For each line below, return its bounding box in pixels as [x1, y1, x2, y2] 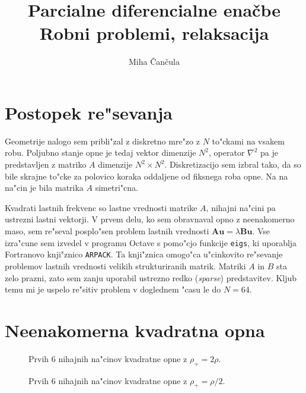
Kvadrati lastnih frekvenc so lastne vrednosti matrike [5, 201, 197, 213]
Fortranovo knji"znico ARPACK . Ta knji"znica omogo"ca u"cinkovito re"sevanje [5, 248, 283, 260]
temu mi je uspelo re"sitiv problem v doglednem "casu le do [5, 283, 221, 295]
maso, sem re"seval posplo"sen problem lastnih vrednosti [5, 225, 209, 237]
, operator [209, 146, 245, 159]
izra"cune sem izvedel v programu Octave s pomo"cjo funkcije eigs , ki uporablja [5, 236, 297, 249]
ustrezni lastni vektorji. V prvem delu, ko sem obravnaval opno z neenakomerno [5, 213, 295, 225]
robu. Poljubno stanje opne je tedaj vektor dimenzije [5, 146, 196, 159]
